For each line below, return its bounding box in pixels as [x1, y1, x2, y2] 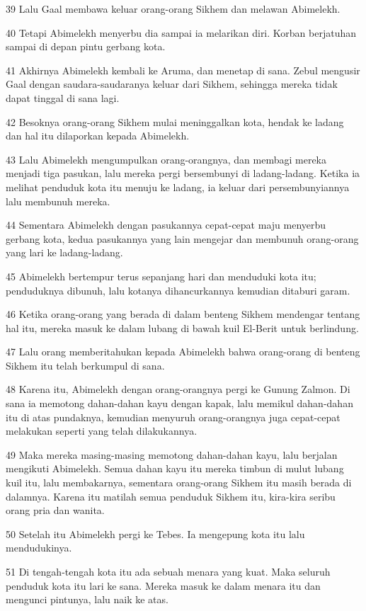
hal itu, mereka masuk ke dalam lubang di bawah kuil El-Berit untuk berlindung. [6, 320, 359, 335]
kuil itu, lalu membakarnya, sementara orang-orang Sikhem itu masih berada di [6, 475, 352, 490]
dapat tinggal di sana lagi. [6, 90, 120, 105]
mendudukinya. [6, 540, 72, 555]
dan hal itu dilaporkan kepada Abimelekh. [6, 128, 190, 143]
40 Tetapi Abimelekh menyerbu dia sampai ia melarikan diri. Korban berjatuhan [6, 25, 356, 40]
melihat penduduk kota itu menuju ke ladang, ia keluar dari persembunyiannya [6, 179, 350, 194]
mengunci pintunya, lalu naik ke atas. [6, 592, 168, 607]
